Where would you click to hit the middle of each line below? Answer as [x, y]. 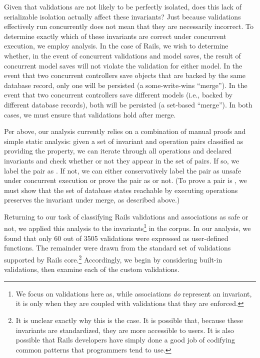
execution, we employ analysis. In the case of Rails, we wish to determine [116, 46]
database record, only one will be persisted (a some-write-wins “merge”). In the [126, 85]
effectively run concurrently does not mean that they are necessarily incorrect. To [129, 26]
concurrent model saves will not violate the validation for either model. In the [123, 65]
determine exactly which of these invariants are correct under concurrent [115, 36]
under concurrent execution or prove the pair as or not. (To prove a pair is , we [125, 180]
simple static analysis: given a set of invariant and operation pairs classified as [124, 141]
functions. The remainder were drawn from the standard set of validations [117, 248]
